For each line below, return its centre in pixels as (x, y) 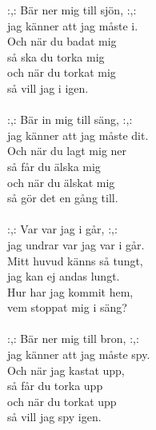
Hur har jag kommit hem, (70, 291)
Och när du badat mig (62, 41)
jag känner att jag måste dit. (78, 135)
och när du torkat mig (62, 72)
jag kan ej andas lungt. (64, 276)
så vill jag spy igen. (54, 417)
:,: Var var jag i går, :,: (62, 229)
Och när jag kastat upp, (66, 370)
